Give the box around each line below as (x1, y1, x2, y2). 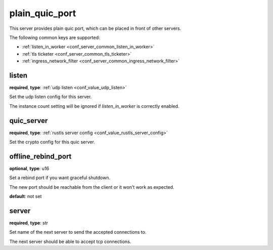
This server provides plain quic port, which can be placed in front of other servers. (9, 25, 181, 31)
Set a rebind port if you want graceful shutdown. (9, 175, 111, 181)
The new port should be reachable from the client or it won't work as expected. (9, 184, 174, 190)
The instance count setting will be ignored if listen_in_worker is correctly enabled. (9, 103, 179, 109)
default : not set (9, 193, 42, 199)
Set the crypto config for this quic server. (9, 139, 96, 145)
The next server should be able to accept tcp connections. (9, 238, 131, 244)
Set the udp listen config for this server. (9, 94, 92, 100)
